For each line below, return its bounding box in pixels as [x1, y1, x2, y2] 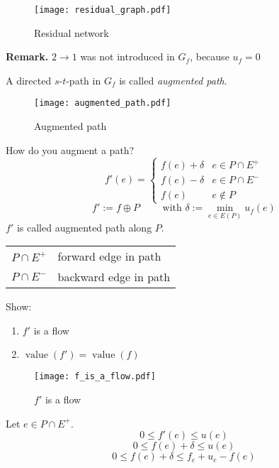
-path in [66, 72, 101, 87]
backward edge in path [57, 268, 171, 285]
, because [190, 49, 229, 64]
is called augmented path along [16, 219, 152, 234]
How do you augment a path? [6, 142, 135, 157]
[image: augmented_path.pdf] [34, 98, 171, 109]
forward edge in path [57, 248, 161, 265]
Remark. [6, 49, 49, 64]
